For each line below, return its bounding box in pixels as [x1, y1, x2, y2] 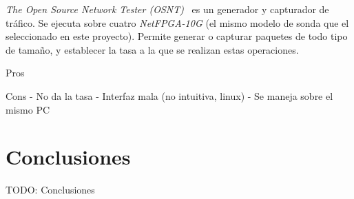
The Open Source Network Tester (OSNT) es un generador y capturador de [6, 2, 329, 16]
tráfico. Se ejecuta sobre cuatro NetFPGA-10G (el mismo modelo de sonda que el [6, 15, 349, 30]
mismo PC [6, 102, 50, 116]
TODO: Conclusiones [6, 182, 95, 197]
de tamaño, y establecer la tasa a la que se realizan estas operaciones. [6, 42, 299, 56]
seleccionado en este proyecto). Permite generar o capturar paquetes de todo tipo [6, 29, 348, 43]
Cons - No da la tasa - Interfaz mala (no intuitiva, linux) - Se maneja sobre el [6, 88, 333, 103]
